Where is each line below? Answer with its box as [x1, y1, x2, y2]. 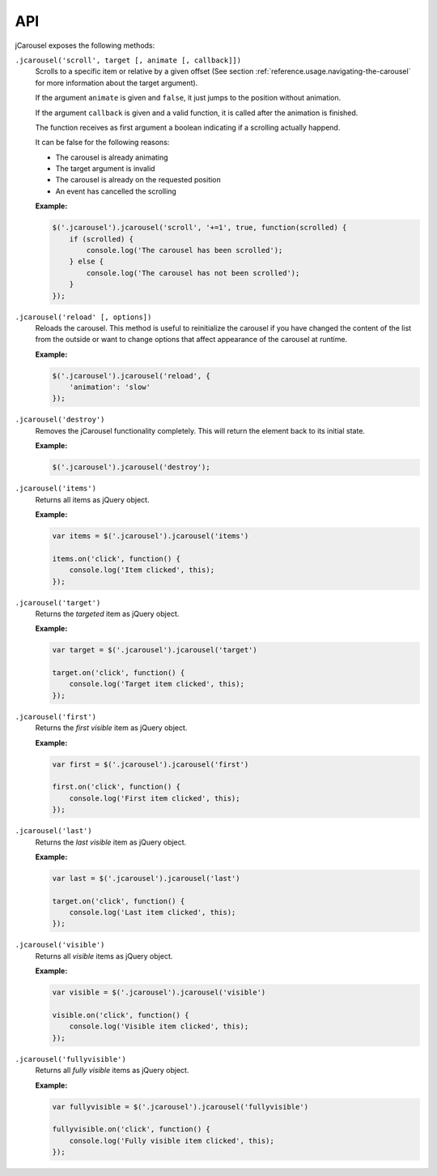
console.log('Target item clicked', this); [69, 679, 244, 689]
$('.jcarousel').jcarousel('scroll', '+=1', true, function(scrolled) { [52, 223, 347, 233]
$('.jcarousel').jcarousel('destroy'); [52, 463, 210, 472]
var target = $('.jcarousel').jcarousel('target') [52, 645, 258, 655]
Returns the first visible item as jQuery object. [35, 723, 188, 733]
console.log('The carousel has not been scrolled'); [86, 268, 300, 277]
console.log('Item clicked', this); [69, 566, 214, 575]
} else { [69, 257, 104, 267]
